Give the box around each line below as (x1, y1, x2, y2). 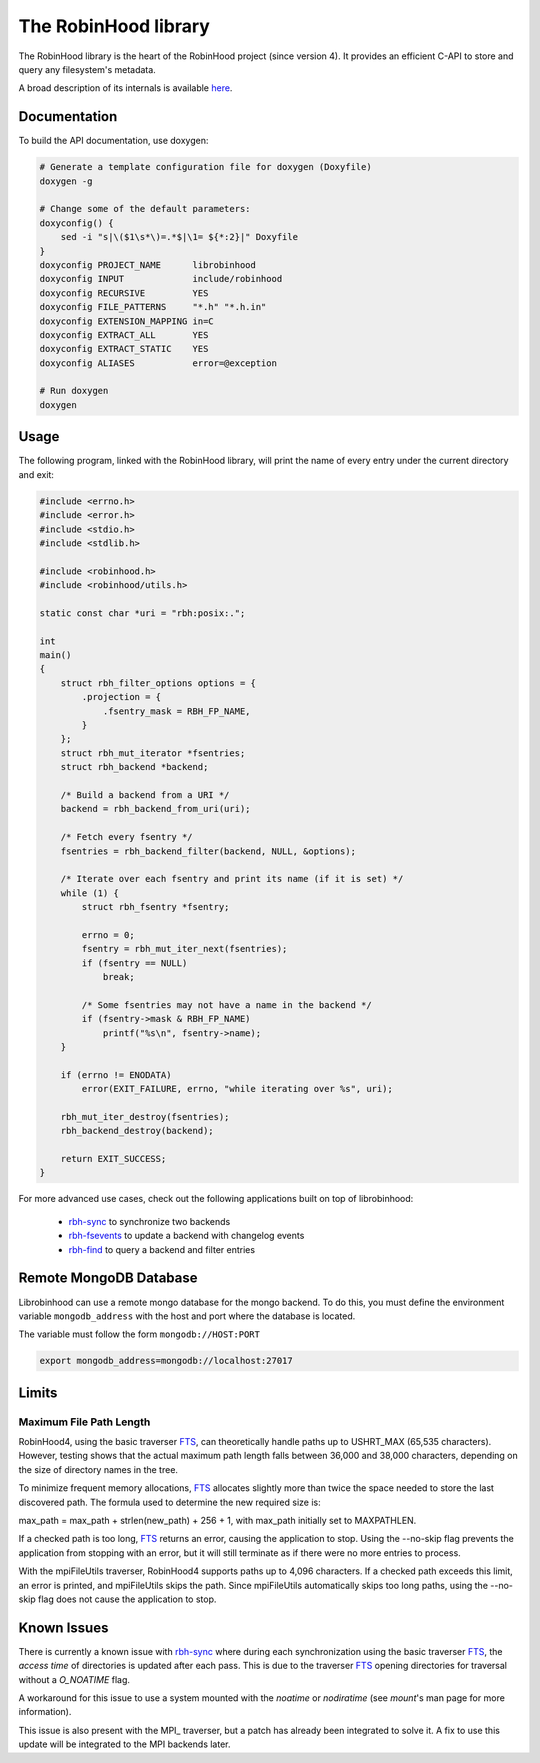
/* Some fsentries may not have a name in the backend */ (81, 999, 372, 1010)
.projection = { (81, 691, 162, 703)
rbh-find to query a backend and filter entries (68, 1243, 255, 1255)
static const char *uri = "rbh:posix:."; (39, 607, 246, 619)
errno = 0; (81, 929, 135, 940)
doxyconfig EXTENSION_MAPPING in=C (39, 315, 214, 327)
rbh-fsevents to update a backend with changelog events (68, 1230, 305, 1242)
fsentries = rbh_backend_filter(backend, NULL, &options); (60, 845, 357, 857)
